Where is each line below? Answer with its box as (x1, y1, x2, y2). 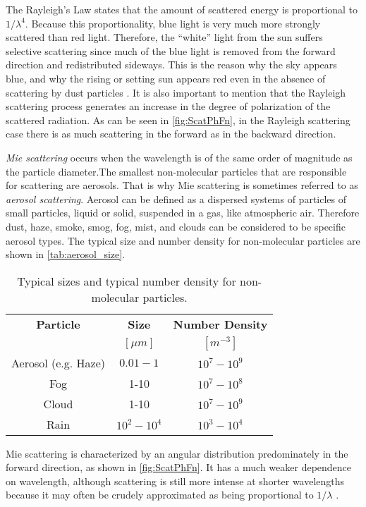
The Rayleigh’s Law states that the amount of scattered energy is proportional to (6, 2, 358, 16)
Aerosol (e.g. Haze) (11, 354, 105, 371)
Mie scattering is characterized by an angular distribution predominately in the (6, 446, 348, 460)
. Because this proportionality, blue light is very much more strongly (25, 16, 321, 30)
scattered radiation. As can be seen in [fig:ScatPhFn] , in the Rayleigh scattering (6, 112, 350, 127)
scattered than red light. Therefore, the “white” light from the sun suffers (6, 30, 323, 44)
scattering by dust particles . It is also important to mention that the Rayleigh (6, 85, 346, 99)
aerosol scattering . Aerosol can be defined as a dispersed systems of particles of (6, 191, 347, 206)
